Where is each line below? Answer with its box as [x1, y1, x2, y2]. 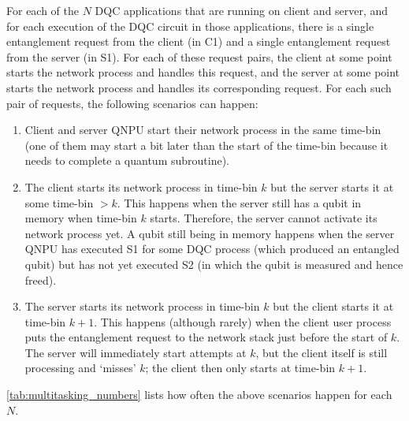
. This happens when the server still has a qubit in [117, 194, 362, 210]
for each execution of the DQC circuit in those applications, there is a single [6, 17, 374, 34]
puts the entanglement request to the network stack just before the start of [24, 329, 388, 345]
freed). [24, 271, 57, 288]
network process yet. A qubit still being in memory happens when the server [24, 225, 395, 241]
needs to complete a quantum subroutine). [24, 152, 229, 169]
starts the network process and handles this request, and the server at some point [6, 64, 400, 80]
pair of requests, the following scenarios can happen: [6, 95, 258, 111]
